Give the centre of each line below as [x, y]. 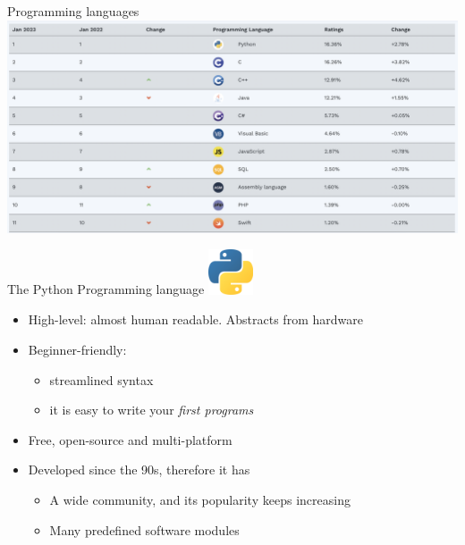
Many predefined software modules [144, 529]
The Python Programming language [106, 289]
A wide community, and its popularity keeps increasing [200, 499]
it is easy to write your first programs [152, 410]
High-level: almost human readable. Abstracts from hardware [195, 319]
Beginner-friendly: [77, 349]
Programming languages [73, 11]
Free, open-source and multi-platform [130, 439]
